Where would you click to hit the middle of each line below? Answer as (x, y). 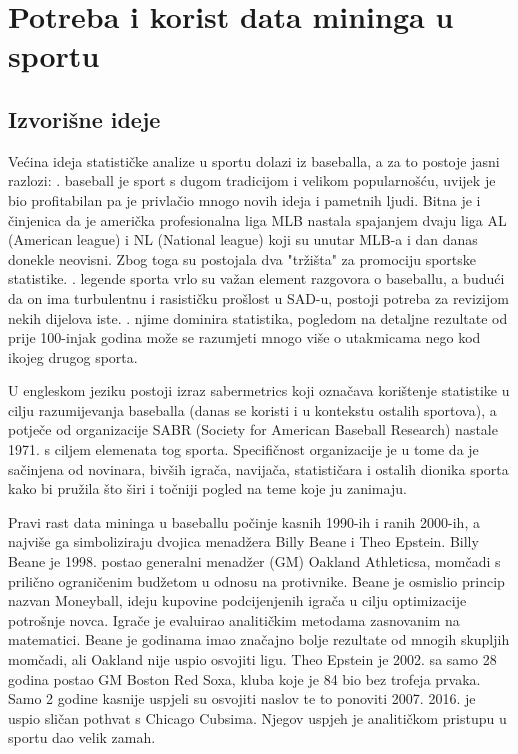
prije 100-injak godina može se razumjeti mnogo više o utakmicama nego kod (244, 337)
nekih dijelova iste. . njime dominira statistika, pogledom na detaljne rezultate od (258, 317)
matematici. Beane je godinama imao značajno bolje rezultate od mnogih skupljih (259, 639)
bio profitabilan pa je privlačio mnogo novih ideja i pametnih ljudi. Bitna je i (244, 199)
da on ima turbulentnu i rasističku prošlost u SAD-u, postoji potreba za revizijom (258, 297)
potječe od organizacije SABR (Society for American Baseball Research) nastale (253, 429)
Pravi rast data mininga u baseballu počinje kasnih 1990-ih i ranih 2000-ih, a (244, 521)
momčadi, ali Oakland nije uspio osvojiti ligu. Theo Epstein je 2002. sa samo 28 (252, 659)
